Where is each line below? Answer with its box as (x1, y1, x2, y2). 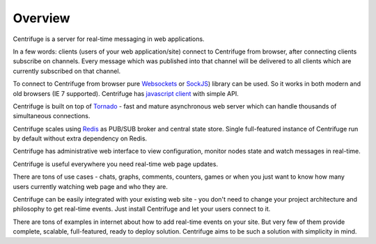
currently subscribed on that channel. (13, 67, 121, 75)
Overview (13, 10, 70, 26)
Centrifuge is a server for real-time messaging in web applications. (13, 35, 205, 43)
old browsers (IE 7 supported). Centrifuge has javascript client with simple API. (13, 89, 240, 97)
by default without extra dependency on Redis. (13, 134, 148, 143)
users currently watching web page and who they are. (13, 182, 169, 190)
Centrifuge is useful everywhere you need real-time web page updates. (13, 160, 219, 168)
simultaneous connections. (13, 112, 91, 120)
